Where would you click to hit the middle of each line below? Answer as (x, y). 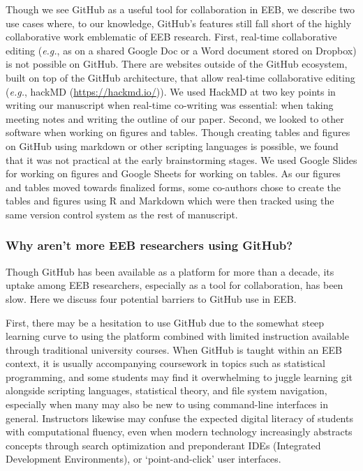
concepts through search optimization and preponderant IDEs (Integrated (163, 445)
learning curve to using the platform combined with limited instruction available (177, 336)
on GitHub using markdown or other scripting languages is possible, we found (172, 145)
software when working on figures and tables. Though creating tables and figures (178, 132)
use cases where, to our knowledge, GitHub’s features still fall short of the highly (179, 23)
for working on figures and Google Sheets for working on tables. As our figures (173, 173)
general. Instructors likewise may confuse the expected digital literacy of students (179, 418)
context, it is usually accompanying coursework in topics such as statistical (165, 363)
